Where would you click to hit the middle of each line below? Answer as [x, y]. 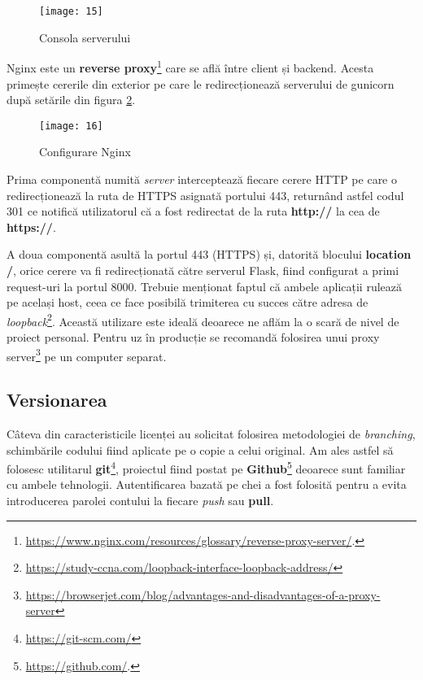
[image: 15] [71, 11]
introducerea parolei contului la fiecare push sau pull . [140, 501]
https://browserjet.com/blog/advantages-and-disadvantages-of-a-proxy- [203, 594]
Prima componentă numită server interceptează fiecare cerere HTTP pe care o [202, 179]
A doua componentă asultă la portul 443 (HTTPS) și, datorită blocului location [209, 254]
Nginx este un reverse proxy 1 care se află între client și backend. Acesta [190, 66]
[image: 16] [71, 126]
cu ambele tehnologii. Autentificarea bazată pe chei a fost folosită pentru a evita [207, 484]
